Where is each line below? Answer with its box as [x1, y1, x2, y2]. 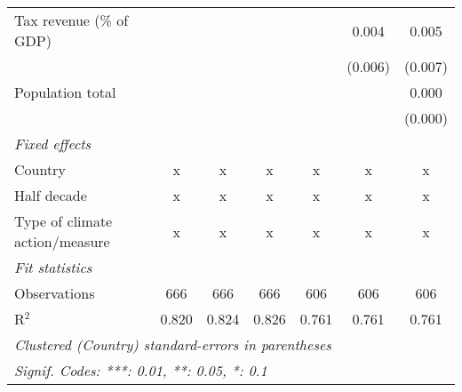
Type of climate [14, 211, 113, 231]
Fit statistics [14, 257, 92, 277]
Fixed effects [14, 133, 92, 154]
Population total [14, 82, 116, 102]
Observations [14, 283, 95, 303]
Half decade [14, 185, 87, 205]
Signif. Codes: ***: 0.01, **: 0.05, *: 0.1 [14, 360, 267, 380]
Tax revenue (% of [14, 10, 129, 30]
